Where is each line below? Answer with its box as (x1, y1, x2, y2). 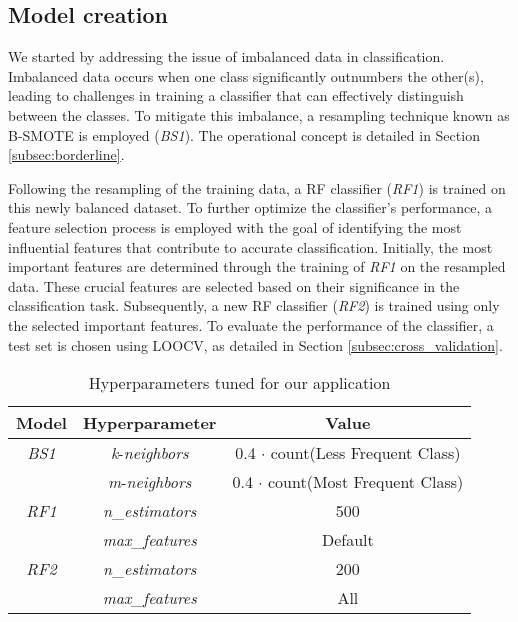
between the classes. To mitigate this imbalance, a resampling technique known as (8, 104, 510, 125)
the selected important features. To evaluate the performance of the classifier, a (8, 314, 494, 335)
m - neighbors (108, 470, 192, 494)
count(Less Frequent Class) (270, 441, 461, 465)
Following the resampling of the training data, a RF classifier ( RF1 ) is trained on (8, 177, 506, 198)
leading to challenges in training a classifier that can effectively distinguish (8, 85, 464, 106)
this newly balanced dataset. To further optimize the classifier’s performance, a (8, 197, 492, 218)
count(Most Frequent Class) (268, 470, 464, 494)
